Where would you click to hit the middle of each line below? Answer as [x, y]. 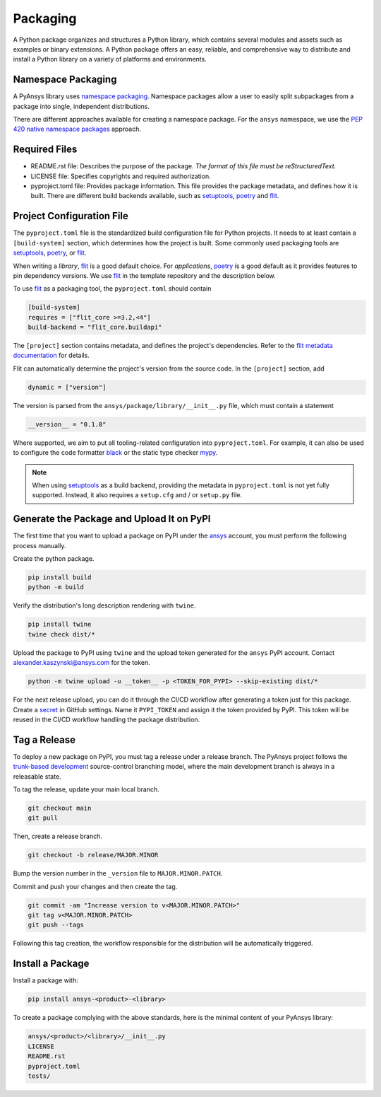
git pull [43, 818]
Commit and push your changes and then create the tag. [95, 886]
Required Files [45, 150]
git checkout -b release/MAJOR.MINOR [93, 855]
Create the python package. [54, 559]
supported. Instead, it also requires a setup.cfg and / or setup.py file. [137, 495]
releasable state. [37, 776]
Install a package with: [46, 980]
